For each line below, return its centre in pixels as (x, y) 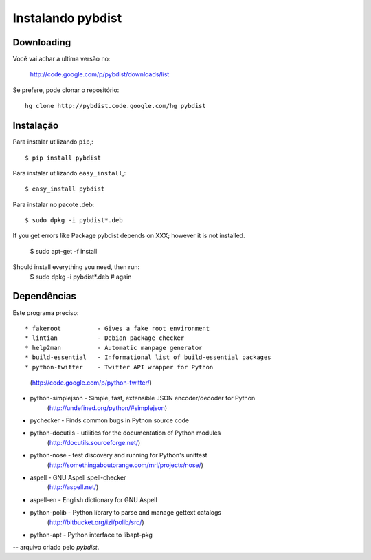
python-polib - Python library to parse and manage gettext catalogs (126, 513)
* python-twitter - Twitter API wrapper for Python (119, 367)
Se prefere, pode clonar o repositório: (66, 90)
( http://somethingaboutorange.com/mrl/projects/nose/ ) (125, 465)
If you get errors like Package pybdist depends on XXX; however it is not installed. (129, 236)
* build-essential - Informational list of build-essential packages (148, 357)
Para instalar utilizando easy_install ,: (69, 173)
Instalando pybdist (67, 18)
